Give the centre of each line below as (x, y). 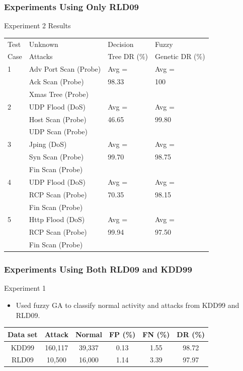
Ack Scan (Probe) (56, 82)
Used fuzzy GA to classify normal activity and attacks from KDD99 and (128, 305)
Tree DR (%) (128, 56)
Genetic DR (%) (180, 56)
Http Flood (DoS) (57, 219)
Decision (121, 44)
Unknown (44, 44)
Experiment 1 (25, 288)
